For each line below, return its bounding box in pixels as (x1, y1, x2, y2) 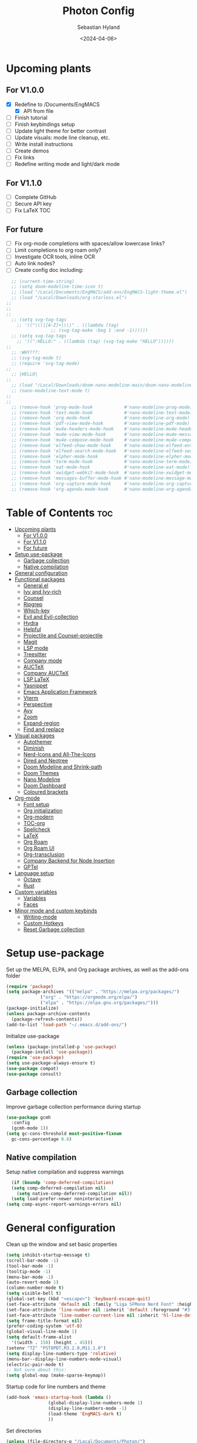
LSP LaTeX (23, 676, 50, 683)
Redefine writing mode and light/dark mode (14, 161, 120, 168)
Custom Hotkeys (23, 919, 64, 926)
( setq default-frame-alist (6, 1334, 72, 1340)
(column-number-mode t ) (6, 1285, 64, 1291)
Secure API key (14, 200, 52, 207)
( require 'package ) (6, 983, 54, 989)
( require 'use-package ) (6, 1055, 64, 1060)
